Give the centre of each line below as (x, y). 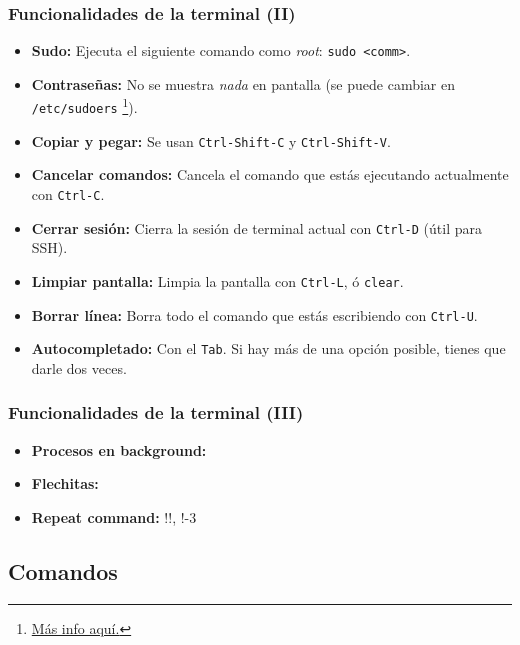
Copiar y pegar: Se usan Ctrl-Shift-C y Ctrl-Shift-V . (211, 140)
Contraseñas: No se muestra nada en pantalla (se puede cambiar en (243, 83)
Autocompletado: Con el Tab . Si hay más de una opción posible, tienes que (268, 348)
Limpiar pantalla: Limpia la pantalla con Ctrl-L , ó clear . (217, 280)
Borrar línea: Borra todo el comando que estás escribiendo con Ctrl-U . (254, 314)
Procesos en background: (119, 449)
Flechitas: (65, 483)
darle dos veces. (79, 367)
